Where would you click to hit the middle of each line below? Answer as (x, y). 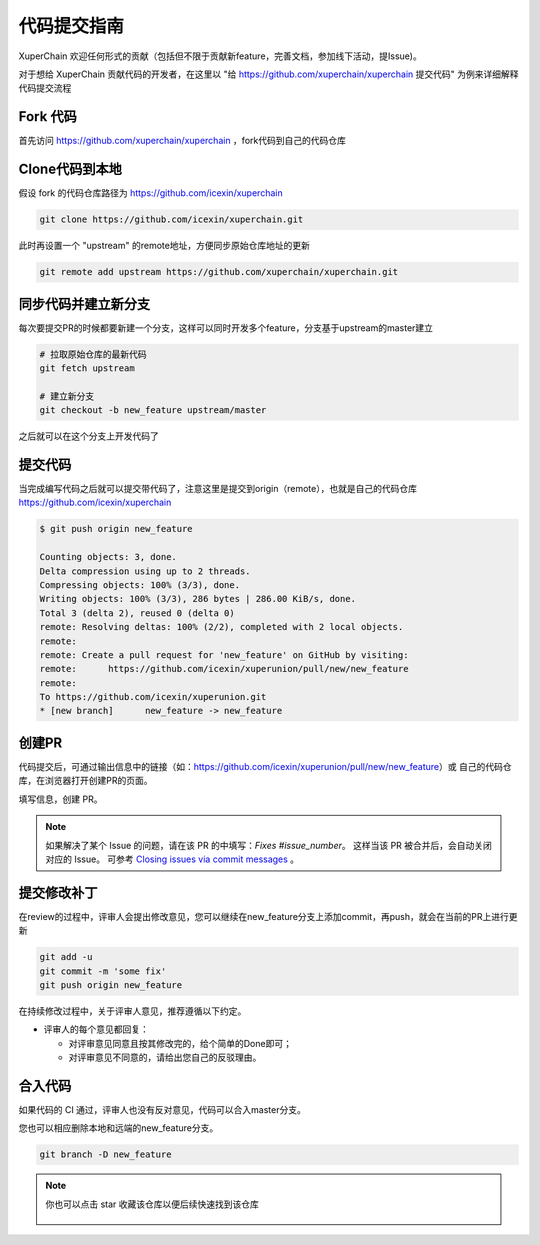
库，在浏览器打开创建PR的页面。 (85, 781)
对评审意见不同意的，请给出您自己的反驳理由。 (165, 1057)
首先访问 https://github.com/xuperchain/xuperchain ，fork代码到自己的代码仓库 (182, 141)
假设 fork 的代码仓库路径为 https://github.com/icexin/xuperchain (151, 193)
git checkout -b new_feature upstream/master (153, 410)
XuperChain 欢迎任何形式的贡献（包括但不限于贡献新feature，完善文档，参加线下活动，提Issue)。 (220, 56)
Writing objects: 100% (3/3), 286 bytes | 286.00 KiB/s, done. (198, 599)
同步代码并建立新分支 (84, 303)
